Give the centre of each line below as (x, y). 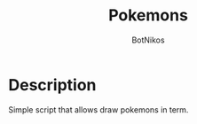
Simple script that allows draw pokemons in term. (98, 109)
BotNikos (148, 40)
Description (52, 85)
